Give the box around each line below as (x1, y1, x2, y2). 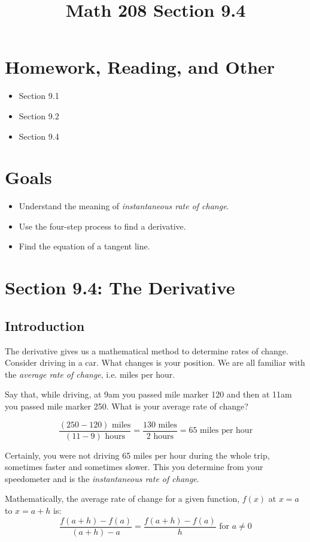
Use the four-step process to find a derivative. (19, 219, 186, 232)
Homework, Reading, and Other (5, 55, 275, 79)
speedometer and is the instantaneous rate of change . (5, 472, 199, 484)
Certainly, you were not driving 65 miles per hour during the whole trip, (5, 448, 270, 461)
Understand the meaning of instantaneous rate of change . (19, 200, 229, 212)
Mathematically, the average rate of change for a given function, (5, 492, 240, 505)
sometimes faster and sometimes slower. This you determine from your (5, 460, 263, 473)
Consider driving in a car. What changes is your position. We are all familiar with (5, 356, 305, 369)
